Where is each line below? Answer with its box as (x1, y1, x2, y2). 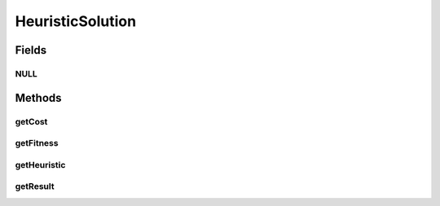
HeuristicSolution (15, 12, 137, 30)
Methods (15, 90, 62, 105)
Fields (15, 43, 47, 57)
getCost (15, 116, 48, 127)
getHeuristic (15, 159, 66, 170)
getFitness (15, 138, 59, 149)
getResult (15, 181, 55, 192)
